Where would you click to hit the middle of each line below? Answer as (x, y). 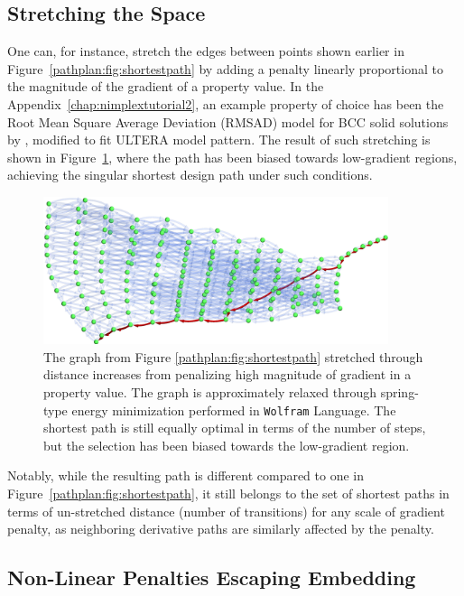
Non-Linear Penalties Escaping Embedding (212, 577)
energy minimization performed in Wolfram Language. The (234, 410)
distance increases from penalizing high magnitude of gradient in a (227, 374)
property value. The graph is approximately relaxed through (210, 391)
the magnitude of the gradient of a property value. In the (166, 86)
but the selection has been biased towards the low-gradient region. (227, 445)
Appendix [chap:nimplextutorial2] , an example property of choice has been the (226, 103)
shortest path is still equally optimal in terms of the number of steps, (235, 428)
